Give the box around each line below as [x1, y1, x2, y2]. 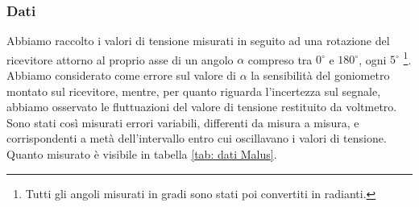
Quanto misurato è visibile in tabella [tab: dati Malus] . [6, 146, 277, 163]
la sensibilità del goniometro [251, 67, 390, 84]
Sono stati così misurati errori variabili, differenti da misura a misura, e [6, 114, 359, 130]
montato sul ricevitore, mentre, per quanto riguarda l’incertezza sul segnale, [6, 82, 381, 99]
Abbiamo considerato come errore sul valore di [6, 67, 236, 84]
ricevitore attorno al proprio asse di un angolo [6, 51, 234, 68]
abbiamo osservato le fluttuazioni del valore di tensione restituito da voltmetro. [6, 98, 397, 115]
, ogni [359, 51, 387, 68]
